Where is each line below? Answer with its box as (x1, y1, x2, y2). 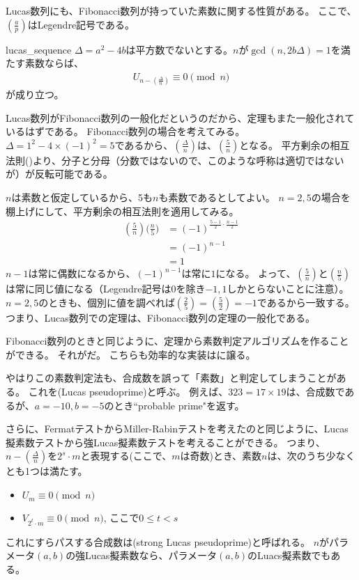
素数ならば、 (24, 56, 84, 70)
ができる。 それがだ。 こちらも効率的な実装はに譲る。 (6, 347, 256, 361)
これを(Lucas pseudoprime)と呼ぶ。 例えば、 (28, 384, 229, 399)
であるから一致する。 (257, 295, 355, 309)
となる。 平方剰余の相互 (239, 137, 350, 152)
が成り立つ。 (6, 87, 64, 101)
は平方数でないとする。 (125, 42, 234, 56)
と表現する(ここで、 (80, 448, 172, 463)
